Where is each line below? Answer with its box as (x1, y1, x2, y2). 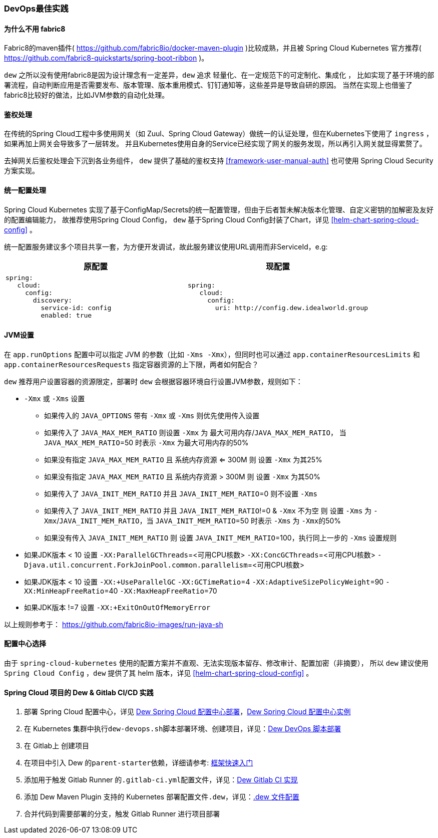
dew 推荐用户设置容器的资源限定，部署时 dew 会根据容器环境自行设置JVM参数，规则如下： (4, 377, 303, 386)
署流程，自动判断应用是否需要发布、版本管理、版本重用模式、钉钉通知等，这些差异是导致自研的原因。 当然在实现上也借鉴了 (4, 81, 412, 90)
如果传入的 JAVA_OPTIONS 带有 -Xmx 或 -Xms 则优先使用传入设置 (44, 411, 260, 420)
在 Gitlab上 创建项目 (24, 741, 90, 750)
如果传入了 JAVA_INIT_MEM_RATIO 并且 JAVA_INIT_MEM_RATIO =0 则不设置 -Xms (44, 489, 317, 498)
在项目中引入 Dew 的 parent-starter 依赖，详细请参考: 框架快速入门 (24, 758, 253, 767)
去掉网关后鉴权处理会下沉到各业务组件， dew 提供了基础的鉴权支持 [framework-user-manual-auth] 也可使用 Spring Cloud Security (4, 156, 433, 165)
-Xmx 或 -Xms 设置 (24, 394, 85, 403)
